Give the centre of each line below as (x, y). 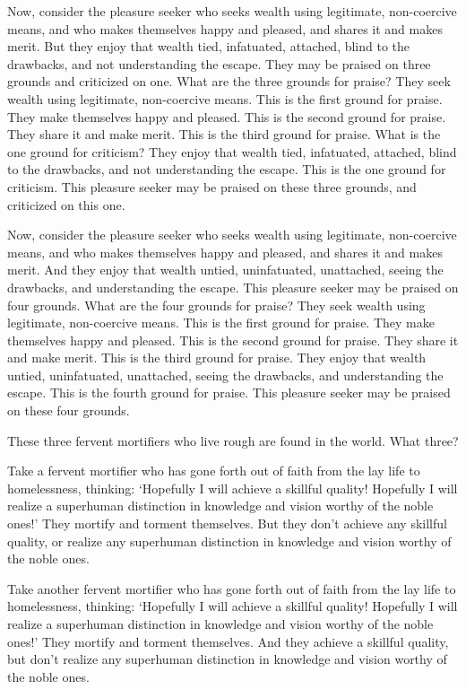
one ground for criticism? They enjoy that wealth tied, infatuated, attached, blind (232, 151)
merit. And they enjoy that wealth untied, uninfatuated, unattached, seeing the (225, 270)
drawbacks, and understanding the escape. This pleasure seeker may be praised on (233, 287)
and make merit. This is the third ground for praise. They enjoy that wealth (217, 358)
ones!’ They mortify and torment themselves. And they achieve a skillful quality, (228, 641)
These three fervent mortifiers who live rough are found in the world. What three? (233, 440)
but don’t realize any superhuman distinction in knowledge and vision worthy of (227, 659)
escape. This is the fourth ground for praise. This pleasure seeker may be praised (229, 392)
